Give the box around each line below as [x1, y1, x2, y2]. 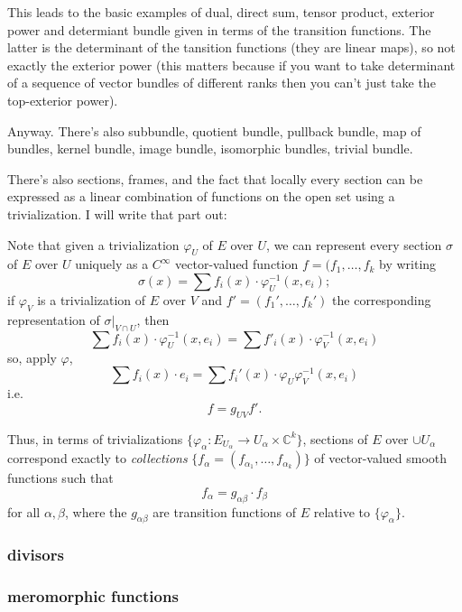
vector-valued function [175, 255, 299, 274]
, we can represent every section [266, 235, 442, 254]
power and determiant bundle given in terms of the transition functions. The [7, 20, 431, 39]
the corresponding [332, 290, 431, 309]
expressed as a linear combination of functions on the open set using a [7, 187, 395, 206]
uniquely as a [75, 255, 149, 274]
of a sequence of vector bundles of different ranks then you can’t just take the [7, 73, 436, 92]
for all [7, 502, 41, 521]
